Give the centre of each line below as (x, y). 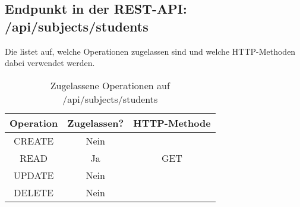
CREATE (34, 140)
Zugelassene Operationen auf (110, 85)
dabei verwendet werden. (50, 63)
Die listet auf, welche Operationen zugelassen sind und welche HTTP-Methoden (150, 51)
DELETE (34, 192)
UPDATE (34, 175)
